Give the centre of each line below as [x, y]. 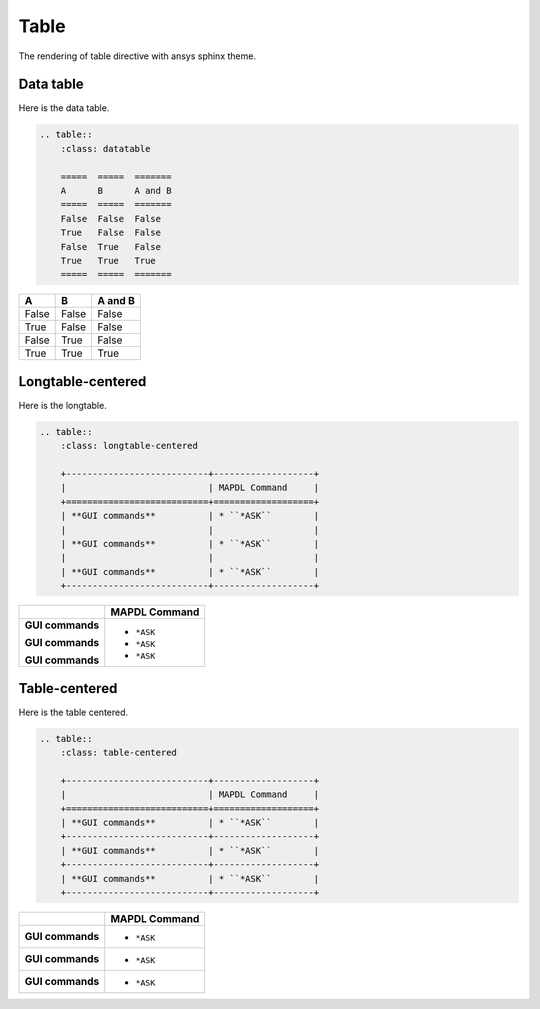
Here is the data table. [64, 108]
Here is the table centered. [73, 712]
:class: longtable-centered [129, 446]
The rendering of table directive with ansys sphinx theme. [137, 56]
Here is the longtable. [62, 405]
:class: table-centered [118, 752]
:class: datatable [105, 148]
